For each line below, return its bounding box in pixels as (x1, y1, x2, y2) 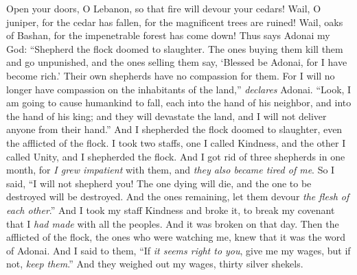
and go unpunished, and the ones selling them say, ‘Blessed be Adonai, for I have (6, 55, 347, 69)
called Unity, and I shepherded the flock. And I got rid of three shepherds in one (6, 149, 345, 163)
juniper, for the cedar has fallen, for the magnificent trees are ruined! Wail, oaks (6, 14, 343, 29)
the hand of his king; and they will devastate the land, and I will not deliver (6, 108, 327, 123)
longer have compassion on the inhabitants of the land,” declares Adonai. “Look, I (6, 82, 352, 96)
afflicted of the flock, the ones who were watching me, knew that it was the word (6, 230, 346, 244)
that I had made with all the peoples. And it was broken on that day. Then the (6, 216, 339, 230)
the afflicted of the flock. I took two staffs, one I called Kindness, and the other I (6, 135, 346, 150)
